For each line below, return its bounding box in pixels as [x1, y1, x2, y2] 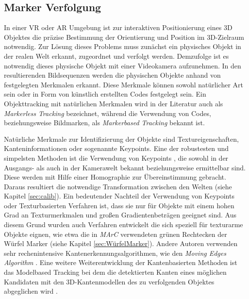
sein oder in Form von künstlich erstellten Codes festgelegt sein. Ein [4, 89, 206, 99]
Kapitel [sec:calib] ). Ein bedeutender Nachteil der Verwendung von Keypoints [4, 191, 234, 201]
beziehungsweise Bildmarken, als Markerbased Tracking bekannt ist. [4, 117, 205, 128]
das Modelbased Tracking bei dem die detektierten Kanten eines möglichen [4, 267, 227, 277]
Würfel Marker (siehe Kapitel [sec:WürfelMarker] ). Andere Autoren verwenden [4, 238, 238, 249]
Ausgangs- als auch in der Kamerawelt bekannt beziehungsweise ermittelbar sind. [4, 162, 246, 172]
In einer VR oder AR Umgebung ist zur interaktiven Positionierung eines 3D [4, 22, 232, 33]
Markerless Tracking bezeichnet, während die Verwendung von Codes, [4, 108, 211, 118]
